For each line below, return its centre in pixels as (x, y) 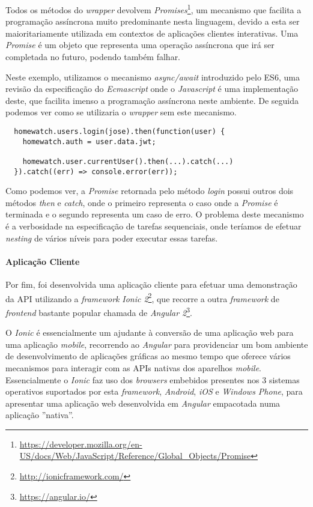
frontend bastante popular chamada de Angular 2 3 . (99, 311)
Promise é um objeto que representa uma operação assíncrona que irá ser (140, 45)
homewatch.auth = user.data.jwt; (89, 141)
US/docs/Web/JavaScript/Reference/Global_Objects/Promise (135, 456)
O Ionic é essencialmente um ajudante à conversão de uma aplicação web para (150, 332)
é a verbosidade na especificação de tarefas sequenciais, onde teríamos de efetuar (153, 226)
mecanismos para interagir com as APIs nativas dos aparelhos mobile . (134, 367)
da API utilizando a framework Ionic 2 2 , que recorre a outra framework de (142, 297)
